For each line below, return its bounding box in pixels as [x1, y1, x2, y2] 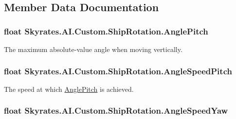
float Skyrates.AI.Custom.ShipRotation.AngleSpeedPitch [4, 65, 232, 77]
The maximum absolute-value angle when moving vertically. [4, 44, 182, 54]
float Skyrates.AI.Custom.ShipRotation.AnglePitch [4, 25, 208, 37]
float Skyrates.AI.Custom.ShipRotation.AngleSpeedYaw [4, 104, 228, 117]
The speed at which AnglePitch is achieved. [4, 84, 134, 94]
